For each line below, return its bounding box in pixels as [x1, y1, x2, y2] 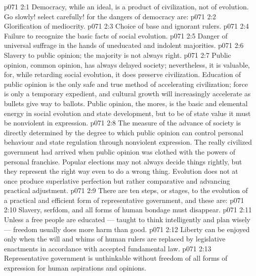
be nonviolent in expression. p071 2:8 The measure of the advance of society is [4, 118, 241, 128]
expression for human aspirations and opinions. [4, 263, 146, 273]
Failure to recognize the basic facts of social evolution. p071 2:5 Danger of [4, 30, 228, 40]
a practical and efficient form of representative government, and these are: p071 [4, 195, 244, 205]
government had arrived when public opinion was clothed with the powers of [4, 146, 236, 157]
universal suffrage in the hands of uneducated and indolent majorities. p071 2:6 [4, 40, 244, 50]
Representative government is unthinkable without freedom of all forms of [4, 253, 228, 263]
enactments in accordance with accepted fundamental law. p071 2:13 [4, 243, 212, 253]
